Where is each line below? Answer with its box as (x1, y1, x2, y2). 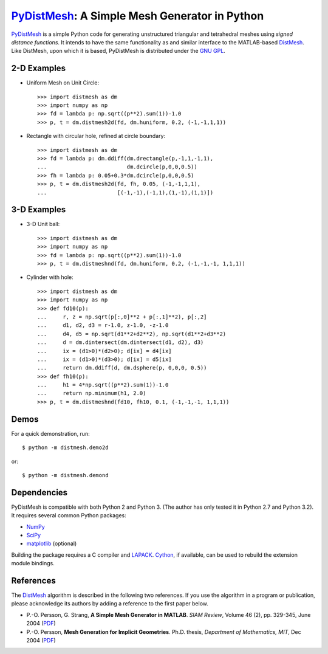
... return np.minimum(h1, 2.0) (37, 390, 146, 397)
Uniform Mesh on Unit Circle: (26, 79, 100, 86)
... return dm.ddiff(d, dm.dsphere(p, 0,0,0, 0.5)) (37, 365, 207, 371)
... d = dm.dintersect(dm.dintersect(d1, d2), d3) (37, 339, 204, 346)
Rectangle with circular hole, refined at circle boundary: (26, 133, 166, 140)
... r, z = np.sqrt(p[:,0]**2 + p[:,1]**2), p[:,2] (37, 313, 207, 320)
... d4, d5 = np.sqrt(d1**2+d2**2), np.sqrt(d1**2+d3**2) (37, 330, 227, 337)
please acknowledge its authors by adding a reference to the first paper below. (11, 600, 209, 607)
